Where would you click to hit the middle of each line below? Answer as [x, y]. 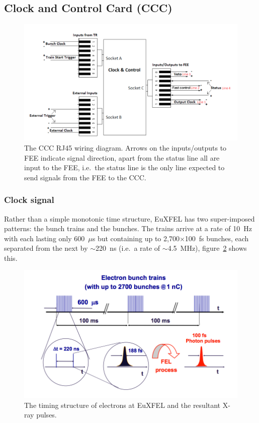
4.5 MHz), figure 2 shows [207, 248]
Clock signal [29, 200]
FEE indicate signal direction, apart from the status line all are [122, 157]
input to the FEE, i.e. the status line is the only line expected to [124, 167]
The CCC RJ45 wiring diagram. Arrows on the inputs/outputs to [125, 147]
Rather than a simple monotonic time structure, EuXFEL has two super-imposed [129, 218]
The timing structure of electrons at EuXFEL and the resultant [122, 405]
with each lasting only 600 [45, 238]
